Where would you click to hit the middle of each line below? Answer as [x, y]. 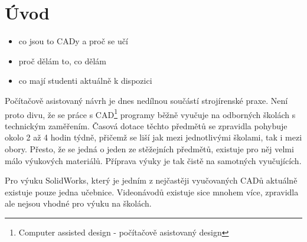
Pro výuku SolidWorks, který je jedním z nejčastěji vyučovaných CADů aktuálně [151, 180]
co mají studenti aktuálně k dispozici [85, 81]
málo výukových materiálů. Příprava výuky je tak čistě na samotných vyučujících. [153, 160]
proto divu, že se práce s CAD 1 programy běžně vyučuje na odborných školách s [150, 113]
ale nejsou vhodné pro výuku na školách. [78, 203]
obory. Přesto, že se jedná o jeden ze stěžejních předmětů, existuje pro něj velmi [149, 148]
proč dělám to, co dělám [62, 60]
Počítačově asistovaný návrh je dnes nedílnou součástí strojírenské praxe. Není [146, 100]
